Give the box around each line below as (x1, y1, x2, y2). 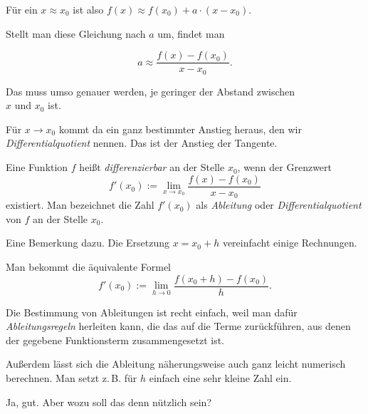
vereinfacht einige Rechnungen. (222, 235, 357, 250)
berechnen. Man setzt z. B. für (6, 371, 137, 385)
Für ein (6, 2, 38, 16)
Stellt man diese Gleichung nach (6, 26, 146, 41)
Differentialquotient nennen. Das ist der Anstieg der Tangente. (6, 135, 278, 150)
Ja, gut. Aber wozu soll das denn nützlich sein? (6, 394, 212, 409)
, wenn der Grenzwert (237, 160, 332, 175)
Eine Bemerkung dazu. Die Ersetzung (6, 235, 169, 250)
